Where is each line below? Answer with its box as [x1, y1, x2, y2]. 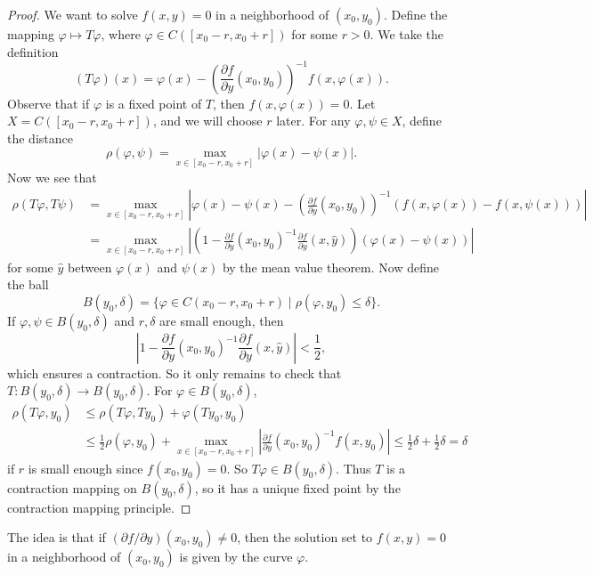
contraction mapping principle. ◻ [7, 498, 191, 516]
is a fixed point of [105, 93, 202, 112]
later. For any [276, 111, 351, 130]
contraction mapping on [7, 478, 137, 497]
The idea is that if [7, 528, 106, 547]
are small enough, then [159, 311, 284, 329]
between [68, 257, 112, 276]
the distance [7, 128, 73, 147]
